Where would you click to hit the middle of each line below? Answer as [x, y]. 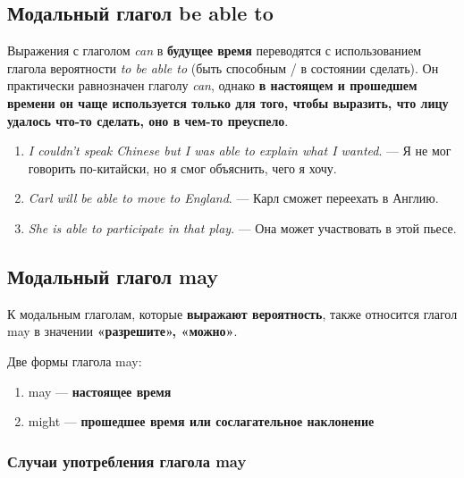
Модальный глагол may [113, 276]
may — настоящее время [100, 391]
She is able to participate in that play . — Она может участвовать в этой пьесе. [242, 227]
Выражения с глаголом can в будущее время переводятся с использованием [215, 50]
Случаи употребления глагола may [127, 461]
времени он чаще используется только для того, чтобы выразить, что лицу [228, 102]
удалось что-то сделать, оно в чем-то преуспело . [148, 120]
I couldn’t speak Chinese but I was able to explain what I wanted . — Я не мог [240, 151]
